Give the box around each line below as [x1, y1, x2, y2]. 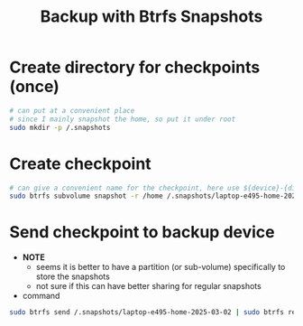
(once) [9, 77, 60, 97]
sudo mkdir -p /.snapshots [9, 123, 111, 132]
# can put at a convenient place [9, 106, 135, 115]
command [22, 291, 60, 302]
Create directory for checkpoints [9, 57, 261, 78]
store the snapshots [35, 271, 110, 282]
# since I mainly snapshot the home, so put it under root [9, 115, 236, 124]
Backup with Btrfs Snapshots [40, 6, 263, 27]
